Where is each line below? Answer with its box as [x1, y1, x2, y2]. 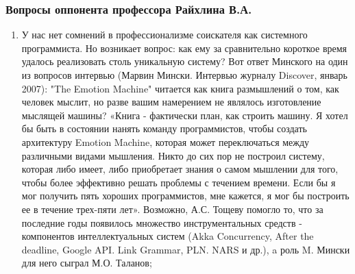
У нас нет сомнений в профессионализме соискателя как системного [21, 27, 308, 42]
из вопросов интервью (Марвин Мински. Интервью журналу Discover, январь [21, 68, 347, 82]
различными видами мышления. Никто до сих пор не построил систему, [21, 148, 325, 162]
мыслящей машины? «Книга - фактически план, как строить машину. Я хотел [21, 108, 348, 122]
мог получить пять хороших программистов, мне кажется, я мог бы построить [21, 188, 350, 203]
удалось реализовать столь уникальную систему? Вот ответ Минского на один [21, 54, 348, 68]
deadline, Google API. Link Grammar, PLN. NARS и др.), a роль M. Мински [21, 242, 350, 256]
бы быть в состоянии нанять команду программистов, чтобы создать [21, 121, 307, 136]
